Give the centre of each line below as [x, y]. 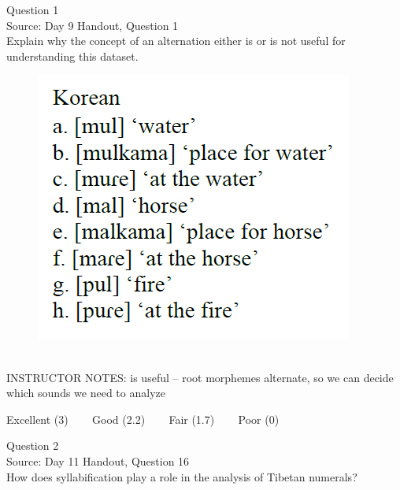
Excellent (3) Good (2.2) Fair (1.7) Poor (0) [143, 419]
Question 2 [33, 445]
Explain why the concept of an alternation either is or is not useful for [176, 41]
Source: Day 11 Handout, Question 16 [98, 460]
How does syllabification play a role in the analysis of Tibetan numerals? [182, 476]
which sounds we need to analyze [86, 393]
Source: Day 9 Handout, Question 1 [93, 25]
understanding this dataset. [72, 56]
